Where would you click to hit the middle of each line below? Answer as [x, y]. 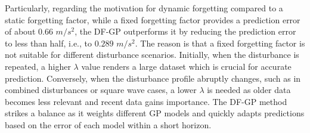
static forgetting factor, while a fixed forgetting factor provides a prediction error [153, 19]
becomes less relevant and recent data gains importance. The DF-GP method [146, 101]
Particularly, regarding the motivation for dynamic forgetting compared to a [144, 8]
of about [20, 31]
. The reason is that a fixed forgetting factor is [220, 43]
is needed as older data [249, 90]
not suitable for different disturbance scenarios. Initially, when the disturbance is [152, 55]
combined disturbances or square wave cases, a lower [101, 90]
